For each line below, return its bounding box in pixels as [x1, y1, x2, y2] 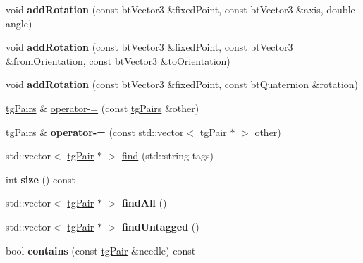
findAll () [121, 195, 167, 210]
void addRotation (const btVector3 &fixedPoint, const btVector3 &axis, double [6, 2, 355, 16]
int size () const [6, 171, 75, 186]
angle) [6, 16, 32, 30]
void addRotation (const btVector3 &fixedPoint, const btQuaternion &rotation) [6, 77, 359, 92]
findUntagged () [121, 219, 199, 233]
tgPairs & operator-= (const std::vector [6, 124, 184, 139]
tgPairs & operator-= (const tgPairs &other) [6, 100, 199, 115]
